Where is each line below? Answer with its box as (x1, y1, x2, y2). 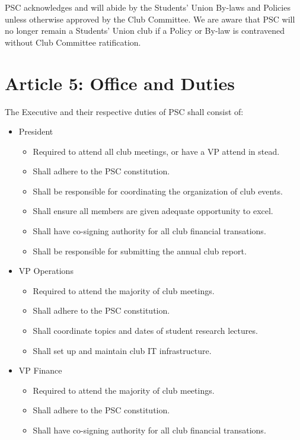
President (18, 125, 53, 138)
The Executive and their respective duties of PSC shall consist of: (5, 105, 244, 117)
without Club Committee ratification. (5, 36, 141, 48)
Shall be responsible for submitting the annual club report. (33, 244, 247, 257)
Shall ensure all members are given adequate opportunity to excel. (33, 205, 273, 217)
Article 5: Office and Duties (5, 71, 235, 95)
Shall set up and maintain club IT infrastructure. (33, 344, 212, 356)
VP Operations (18, 264, 74, 277)
